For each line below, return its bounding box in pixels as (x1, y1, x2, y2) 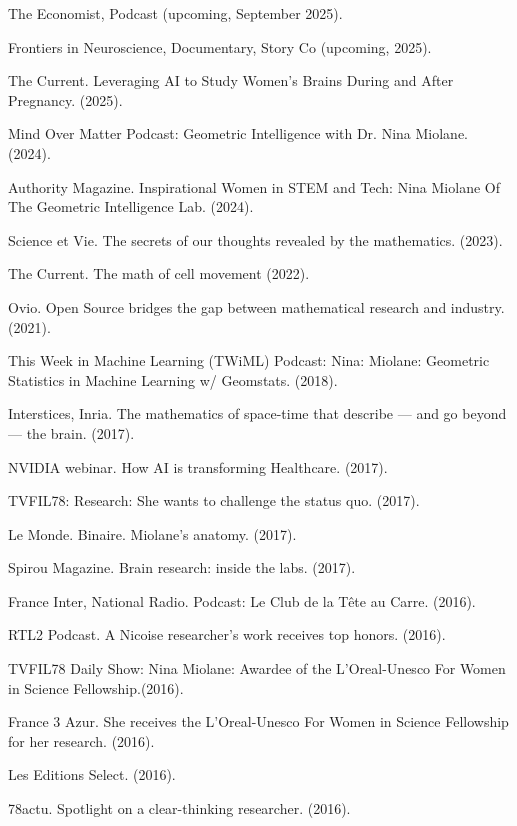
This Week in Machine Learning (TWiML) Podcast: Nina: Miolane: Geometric (8, 350, 490, 371)
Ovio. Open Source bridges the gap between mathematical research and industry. (8, 296, 505, 317)
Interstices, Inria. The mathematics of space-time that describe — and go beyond (8, 403, 507, 424)
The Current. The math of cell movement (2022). (8, 263, 310, 284)
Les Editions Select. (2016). (8, 764, 176, 785)
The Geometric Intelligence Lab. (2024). (8, 196, 254, 217)
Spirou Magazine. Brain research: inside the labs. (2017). (8, 557, 356, 578)
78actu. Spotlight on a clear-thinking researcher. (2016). (8, 798, 351, 819)
